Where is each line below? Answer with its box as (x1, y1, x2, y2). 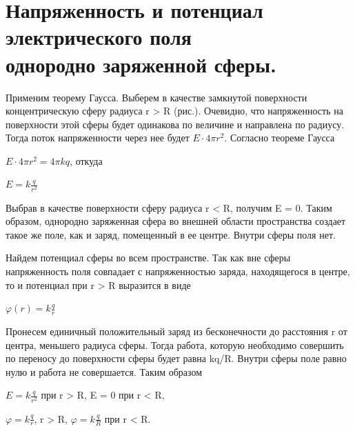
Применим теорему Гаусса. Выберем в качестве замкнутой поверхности (6, 90, 307, 104)
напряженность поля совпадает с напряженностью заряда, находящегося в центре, (6, 263, 350, 278)
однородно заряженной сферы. (6, 50, 276, 78)
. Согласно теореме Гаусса (224, 130, 335, 145)
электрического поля (6, 23, 192, 51)
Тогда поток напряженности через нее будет (6, 130, 190, 145)
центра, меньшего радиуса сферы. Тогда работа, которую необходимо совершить (6, 337, 344, 352)
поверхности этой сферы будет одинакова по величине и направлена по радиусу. (6, 117, 345, 131)
